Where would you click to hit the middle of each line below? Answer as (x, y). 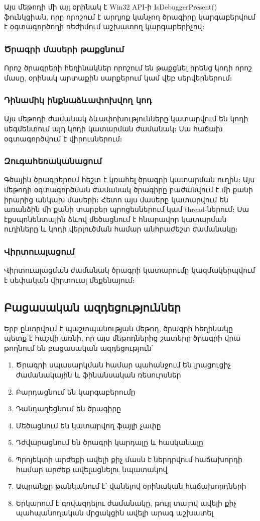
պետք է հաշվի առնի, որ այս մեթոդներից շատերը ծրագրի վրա (122, 338)
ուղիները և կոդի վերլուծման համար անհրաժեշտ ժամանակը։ (121, 229)
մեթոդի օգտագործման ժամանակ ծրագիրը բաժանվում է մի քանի (128, 189)
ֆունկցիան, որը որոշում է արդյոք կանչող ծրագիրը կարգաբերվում (130, 16)
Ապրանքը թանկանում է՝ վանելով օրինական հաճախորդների (131, 486)
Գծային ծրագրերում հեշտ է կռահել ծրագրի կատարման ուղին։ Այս (129, 179)
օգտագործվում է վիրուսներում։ (63, 138)
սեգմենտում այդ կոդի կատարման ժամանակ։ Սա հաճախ (113, 128)
